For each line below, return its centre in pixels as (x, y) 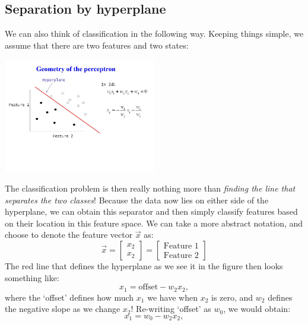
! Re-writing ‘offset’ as (171, 309)
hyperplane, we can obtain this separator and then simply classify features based (151, 211)
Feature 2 (181, 256)
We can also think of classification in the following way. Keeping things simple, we (154, 34)
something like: (32, 277)
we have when (172, 297)
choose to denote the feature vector (69, 235)
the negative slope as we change (63, 309)
